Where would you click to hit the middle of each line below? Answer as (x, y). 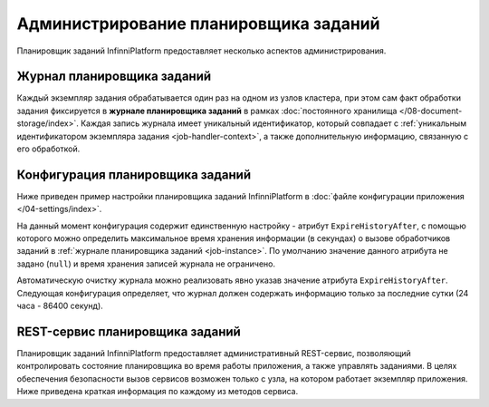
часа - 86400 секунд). (60, 306)
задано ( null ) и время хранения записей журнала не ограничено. (146, 264)
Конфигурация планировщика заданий (134, 174)
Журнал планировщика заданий (114, 77)
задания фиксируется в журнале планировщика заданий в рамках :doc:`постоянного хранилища (207, 111)
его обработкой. (48, 149)
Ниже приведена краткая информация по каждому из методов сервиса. (158, 392)
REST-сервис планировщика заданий (129, 331)
